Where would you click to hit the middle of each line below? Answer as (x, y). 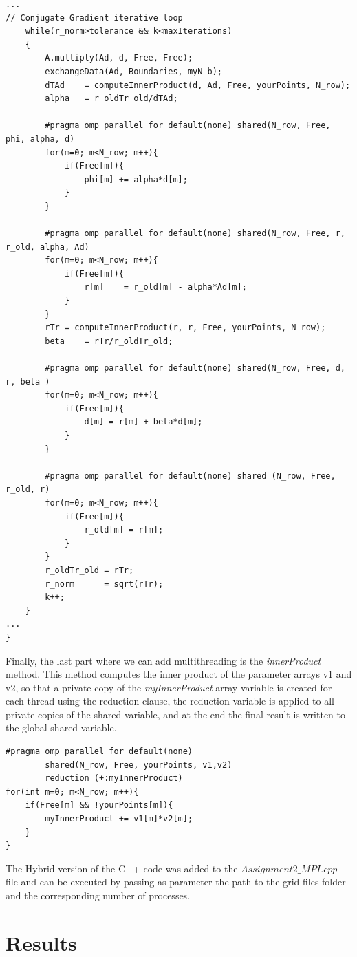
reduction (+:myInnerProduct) (114, 778)
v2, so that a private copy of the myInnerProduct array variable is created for (169, 687)
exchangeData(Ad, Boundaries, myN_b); (133, 71)
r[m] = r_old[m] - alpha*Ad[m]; (165, 287)
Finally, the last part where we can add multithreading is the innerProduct (163, 660)
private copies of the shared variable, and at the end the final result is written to (176, 714)
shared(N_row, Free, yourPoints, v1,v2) (139, 765)
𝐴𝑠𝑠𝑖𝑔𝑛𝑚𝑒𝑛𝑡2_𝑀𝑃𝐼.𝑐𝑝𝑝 (289, 869)
